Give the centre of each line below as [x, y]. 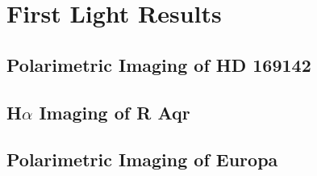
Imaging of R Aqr [115, 112]
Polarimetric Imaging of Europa [142, 159]
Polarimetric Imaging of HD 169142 [159, 64]
